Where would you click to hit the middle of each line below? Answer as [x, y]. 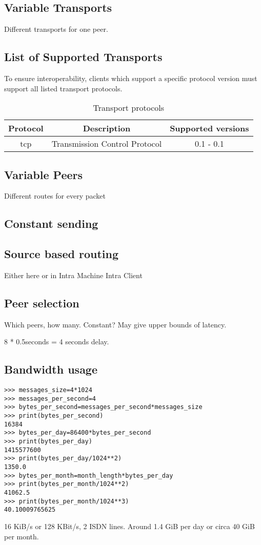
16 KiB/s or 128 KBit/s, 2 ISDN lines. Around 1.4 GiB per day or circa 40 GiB [129, 526]
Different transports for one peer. [56, 29]
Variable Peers [44, 174]
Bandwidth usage [51, 369]
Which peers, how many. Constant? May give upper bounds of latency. [115, 324]
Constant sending [51, 223]
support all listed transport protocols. [63, 88]
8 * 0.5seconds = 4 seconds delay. [57, 342]
